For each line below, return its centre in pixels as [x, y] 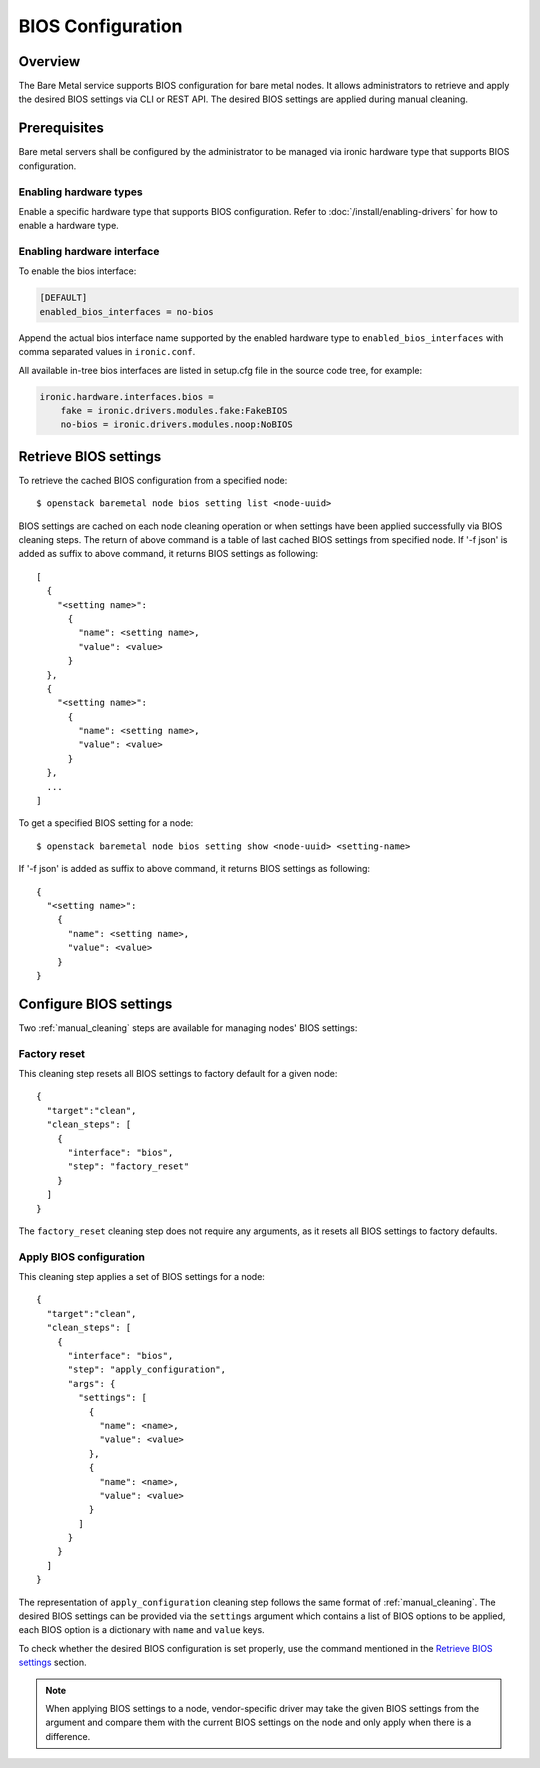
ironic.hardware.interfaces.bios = [126, 396]
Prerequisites [61, 128]
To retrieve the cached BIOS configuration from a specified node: [153, 480]
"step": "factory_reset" [128, 1166]
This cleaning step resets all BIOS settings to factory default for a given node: [178, 1073]
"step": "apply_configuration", [147, 1369]
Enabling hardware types [81, 192]
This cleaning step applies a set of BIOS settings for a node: [141, 1277]
